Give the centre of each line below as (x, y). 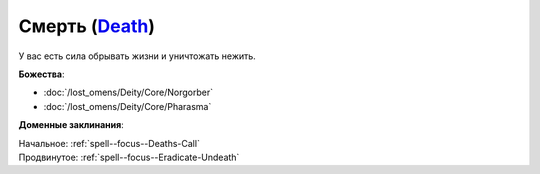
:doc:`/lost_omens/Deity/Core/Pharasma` (127, 106)
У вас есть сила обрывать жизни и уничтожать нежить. (137, 56)
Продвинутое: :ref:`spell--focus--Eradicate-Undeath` (129, 157)
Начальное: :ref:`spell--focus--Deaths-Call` (109, 143)
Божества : (41, 74)
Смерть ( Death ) (86, 26)
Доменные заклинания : (71, 125)
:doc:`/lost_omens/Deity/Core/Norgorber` (128, 92)
